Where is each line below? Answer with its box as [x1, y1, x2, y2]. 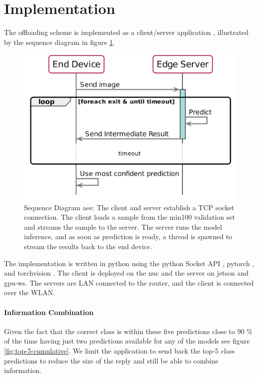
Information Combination [4, 307, 94, 317]
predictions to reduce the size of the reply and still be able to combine [4, 355, 219, 366]
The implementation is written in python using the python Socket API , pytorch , [4, 258, 255, 268]
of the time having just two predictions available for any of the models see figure [4, 336, 250, 346]
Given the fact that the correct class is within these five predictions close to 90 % [4, 326, 253, 336]
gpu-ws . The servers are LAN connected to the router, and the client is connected [4, 277, 254, 288]
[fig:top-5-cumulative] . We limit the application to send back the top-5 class [4, 345, 235, 356]
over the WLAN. [4, 287, 55, 298]
